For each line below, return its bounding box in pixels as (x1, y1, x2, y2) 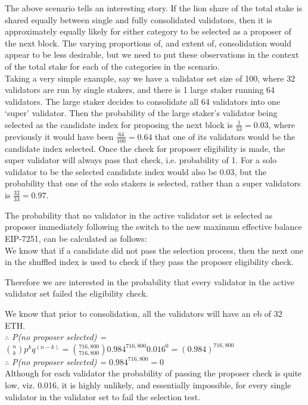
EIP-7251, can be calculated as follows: (5, 232, 147, 244)
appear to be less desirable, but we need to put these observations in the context (5, 48, 299, 61)
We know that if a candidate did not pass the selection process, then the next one (5, 244, 303, 256)
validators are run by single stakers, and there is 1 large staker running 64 (5, 83, 275, 96)
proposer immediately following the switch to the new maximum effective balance (5, 220, 302, 233)
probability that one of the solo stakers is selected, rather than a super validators (5, 177, 301, 189)
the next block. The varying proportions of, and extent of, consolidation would (5, 36, 291, 49)
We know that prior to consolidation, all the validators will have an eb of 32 (5, 307, 282, 319)
